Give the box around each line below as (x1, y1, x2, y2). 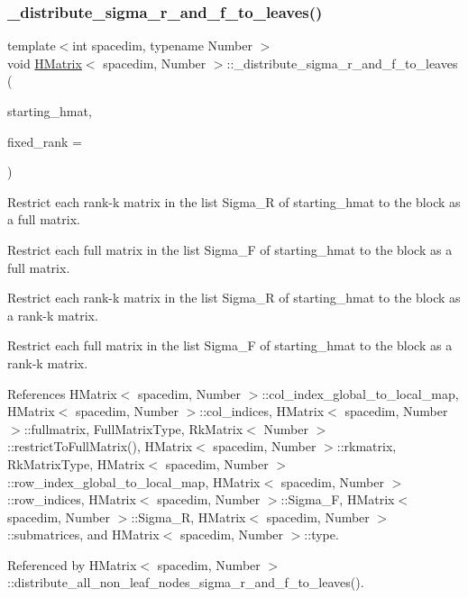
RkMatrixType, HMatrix (7, 454, 145, 473)
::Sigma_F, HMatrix (280, 490, 395, 509)
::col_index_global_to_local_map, (262, 384, 459, 403)
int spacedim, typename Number (72, 36, 252, 55)
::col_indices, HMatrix (199, 402, 325, 421)
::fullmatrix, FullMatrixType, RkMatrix (23, 419, 243, 438)
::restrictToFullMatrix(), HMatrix (7, 437, 193, 456)
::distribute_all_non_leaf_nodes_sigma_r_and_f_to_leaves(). (7, 573, 364, 592)
